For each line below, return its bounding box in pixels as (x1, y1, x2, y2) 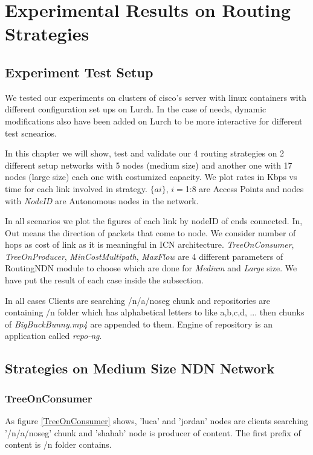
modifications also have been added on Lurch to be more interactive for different (5, 114, 303, 127)
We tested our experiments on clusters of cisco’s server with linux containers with (5, 91, 306, 103)
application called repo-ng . (5, 329, 102, 342)
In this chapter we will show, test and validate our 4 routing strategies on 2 (5, 147, 285, 160)
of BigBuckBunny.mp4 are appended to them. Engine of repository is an (5, 317, 273, 330)
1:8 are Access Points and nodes (185, 182, 304, 195)
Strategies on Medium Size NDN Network (5, 359, 275, 378)
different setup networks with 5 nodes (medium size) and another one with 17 (5, 158, 292, 171)
